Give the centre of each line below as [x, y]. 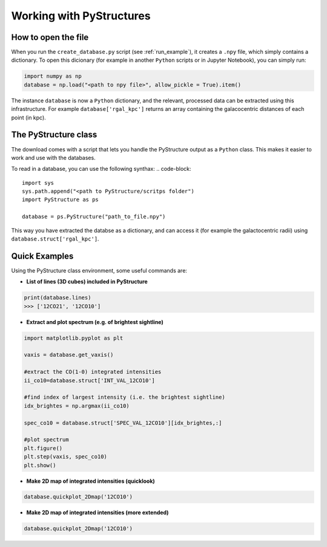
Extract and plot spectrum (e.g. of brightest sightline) [95, 322]
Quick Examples [42, 256]
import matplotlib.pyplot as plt [74, 338]
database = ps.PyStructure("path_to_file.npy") [94, 217]
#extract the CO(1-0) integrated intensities [93, 372]
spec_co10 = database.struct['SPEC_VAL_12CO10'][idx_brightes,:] [123, 423]
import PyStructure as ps [61, 200]
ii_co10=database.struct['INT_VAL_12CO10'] [90, 380]
